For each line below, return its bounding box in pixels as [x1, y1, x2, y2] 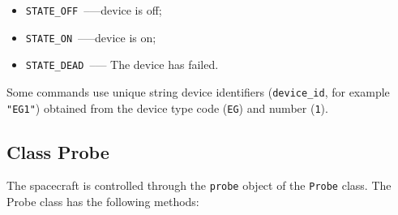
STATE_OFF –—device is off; [25, 2, 162, 18]
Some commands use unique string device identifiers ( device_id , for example [6, 83, 390, 100]
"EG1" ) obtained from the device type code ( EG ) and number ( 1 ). [6, 99, 328, 116]
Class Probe [6, 139, 109, 164]
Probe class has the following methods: [6, 193, 199, 210]
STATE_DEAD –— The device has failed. [25, 56, 219, 73]
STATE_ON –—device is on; [25, 28, 156, 45]
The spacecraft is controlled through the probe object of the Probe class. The [6, 177, 392, 194]
